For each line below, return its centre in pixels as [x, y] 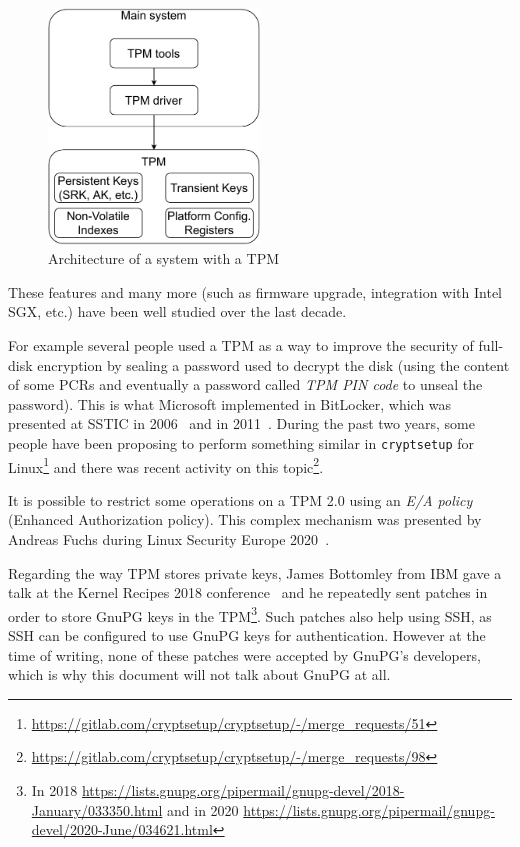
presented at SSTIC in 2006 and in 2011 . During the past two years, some [241, 423]
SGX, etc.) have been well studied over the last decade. [177, 311]
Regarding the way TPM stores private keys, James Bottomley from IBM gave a [255, 572]
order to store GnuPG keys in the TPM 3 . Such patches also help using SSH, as [250, 614]
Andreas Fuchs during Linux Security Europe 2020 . [169, 538]
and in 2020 [203, 809]
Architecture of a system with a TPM [164, 258]
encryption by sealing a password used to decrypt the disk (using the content [273, 364]
